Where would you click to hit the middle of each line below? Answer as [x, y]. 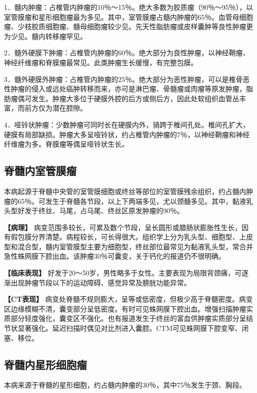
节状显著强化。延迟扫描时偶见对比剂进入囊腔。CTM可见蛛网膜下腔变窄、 [123, 328]
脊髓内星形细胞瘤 [45, 364]
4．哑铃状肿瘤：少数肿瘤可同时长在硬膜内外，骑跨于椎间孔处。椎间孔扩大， [127, 124]
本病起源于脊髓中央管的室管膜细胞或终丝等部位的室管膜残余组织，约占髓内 [125, 191]
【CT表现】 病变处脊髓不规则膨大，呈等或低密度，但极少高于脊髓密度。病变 [128, 299]
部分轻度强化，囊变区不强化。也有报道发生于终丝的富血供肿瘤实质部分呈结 [132, 318]
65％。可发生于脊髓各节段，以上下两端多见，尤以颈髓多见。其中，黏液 [132, 201]
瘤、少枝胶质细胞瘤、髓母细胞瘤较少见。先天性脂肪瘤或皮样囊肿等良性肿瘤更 [128, 26]
